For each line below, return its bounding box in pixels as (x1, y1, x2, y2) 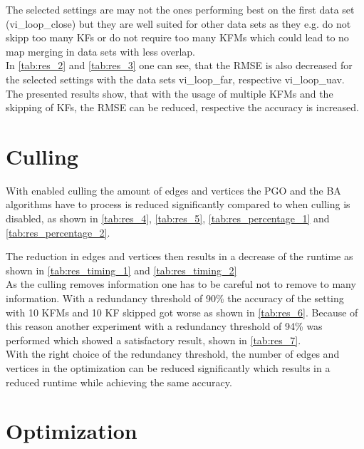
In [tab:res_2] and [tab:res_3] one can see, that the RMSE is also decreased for (6, 58, 353, 73)
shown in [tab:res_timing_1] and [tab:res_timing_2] (6, 262, 237, 277)
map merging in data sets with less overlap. (6, 43, 195, 58)
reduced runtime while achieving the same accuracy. (6, 374, 232, 389)
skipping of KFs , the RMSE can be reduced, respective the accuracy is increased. (6, 100, 359, 115)
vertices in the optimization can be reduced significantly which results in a (6, 361, 331, 375)
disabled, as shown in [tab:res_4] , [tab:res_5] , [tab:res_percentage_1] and (6, 211, 330, 226)
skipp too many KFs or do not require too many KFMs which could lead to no (6, 30, 349, 45)
